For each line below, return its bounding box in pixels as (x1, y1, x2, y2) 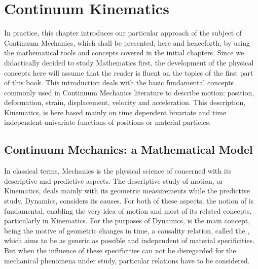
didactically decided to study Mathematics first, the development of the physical (4, 57, 254, 68)
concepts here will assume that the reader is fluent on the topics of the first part (4, 67, 253, 78)
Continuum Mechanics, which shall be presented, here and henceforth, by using (4, 37, 250, 48)
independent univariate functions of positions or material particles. (4, 117, 211, 127)
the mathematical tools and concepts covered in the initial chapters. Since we (4, 47, 244, 58)
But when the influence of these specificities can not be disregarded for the (4, 245, 236, 256)
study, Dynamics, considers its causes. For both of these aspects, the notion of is (4, 195, 254, 206)
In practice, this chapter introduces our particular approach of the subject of (4, 27, 242, 38)
